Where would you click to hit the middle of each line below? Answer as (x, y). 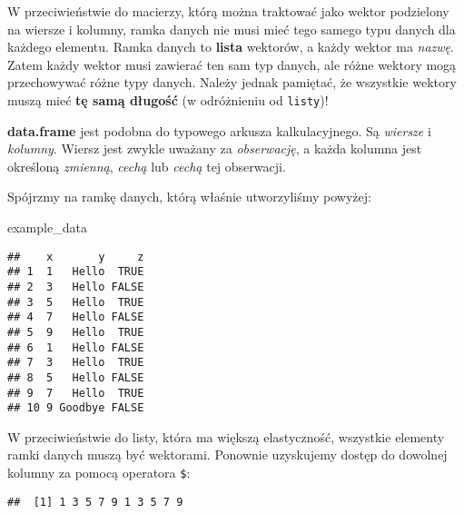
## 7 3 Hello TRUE (76, 363)
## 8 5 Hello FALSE (76, 377)
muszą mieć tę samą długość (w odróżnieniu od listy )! (168, 99)
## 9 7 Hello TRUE (76, 393)
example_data (47, 227)
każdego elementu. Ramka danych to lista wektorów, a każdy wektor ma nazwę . (231, 47)
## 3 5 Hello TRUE (76, 302)
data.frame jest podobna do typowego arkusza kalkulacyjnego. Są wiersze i (219, 130)
